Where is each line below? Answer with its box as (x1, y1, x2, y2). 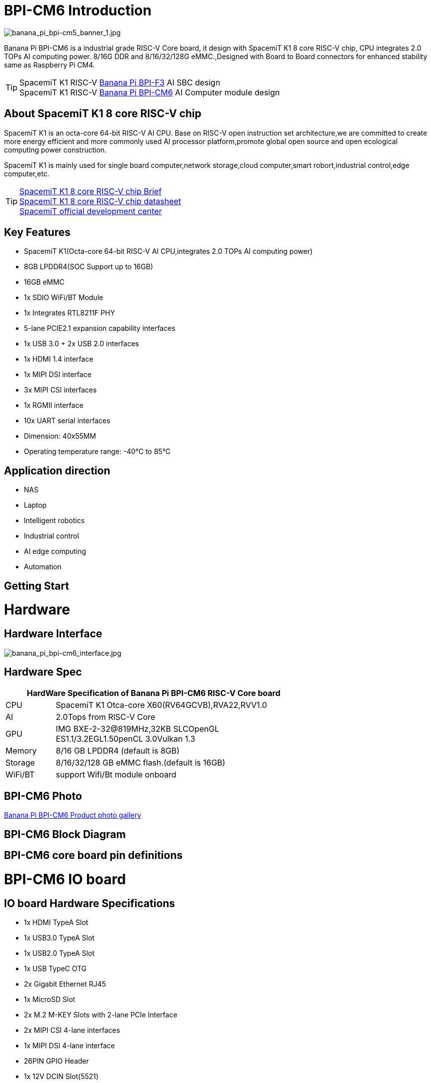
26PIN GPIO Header (24, 1057, 89, 1066)
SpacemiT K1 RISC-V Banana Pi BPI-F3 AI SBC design (19, 77, 220, 87)
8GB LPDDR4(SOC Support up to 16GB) (24, 262, 153, 271)
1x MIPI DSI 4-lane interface (24, 1041, 115, 1050)
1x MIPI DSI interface (24, 370, 91, 379)
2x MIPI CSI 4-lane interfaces (24, 1026, 120, 1035)
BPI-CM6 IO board (4, 870, 126, 888)
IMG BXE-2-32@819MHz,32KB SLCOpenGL (56, 724, 219, 734)
